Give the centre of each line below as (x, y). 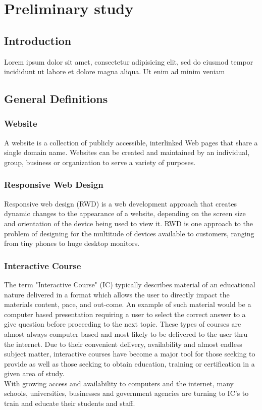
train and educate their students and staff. (70, 403)
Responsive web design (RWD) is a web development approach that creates (121, 203)
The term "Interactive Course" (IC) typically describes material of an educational (130, 284)
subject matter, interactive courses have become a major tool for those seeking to (130, 354)
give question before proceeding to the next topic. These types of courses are (123, 324)
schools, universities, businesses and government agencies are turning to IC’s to (126, 393)
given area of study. (34, 373)
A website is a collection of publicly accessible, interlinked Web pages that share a (131, 142)
